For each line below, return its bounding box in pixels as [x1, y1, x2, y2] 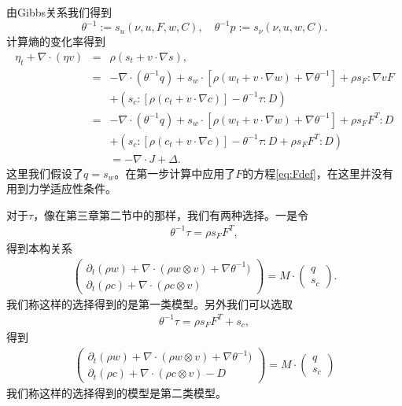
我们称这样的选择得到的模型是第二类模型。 [6, 384, 227, 400]
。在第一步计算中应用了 [114, 164, 236, 181]
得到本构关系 [6, 240, 72, 257]
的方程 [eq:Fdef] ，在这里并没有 [242, 164, 393, 181]
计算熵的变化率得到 [6, 33, 105, 50]
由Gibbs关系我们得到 [6, 4, 112, 20]
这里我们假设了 [6, 164, 83, 181]
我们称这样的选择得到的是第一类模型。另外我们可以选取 [6, 295, 293, 312]
